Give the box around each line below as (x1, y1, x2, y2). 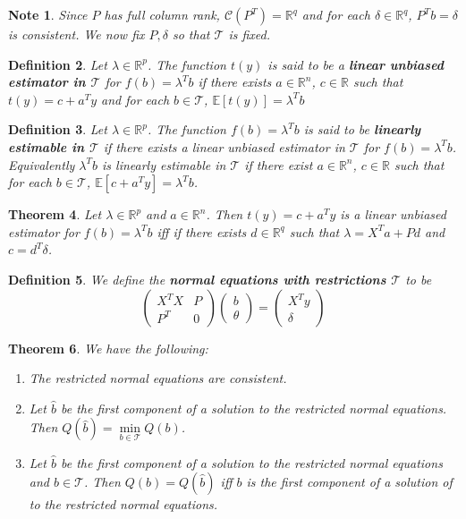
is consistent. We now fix (8, 25, 145, 43)
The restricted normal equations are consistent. (29, 369, 287, 387)
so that (172, 25, 210, 43)
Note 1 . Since (8, 5, 88, 23)
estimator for (8, 222, 80, 241)
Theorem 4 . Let (8, 205, 102, 224)
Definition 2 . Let (8, 55, 107, 73)
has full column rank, (104, 5, 220, 23)
